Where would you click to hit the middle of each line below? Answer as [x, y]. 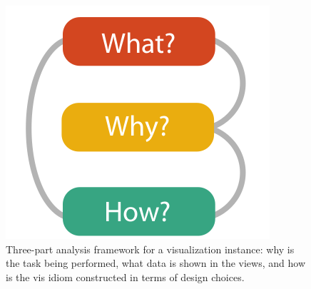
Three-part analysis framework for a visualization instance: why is [150, 249]
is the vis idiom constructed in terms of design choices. [125, 277]
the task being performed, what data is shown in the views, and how [155, 263]
